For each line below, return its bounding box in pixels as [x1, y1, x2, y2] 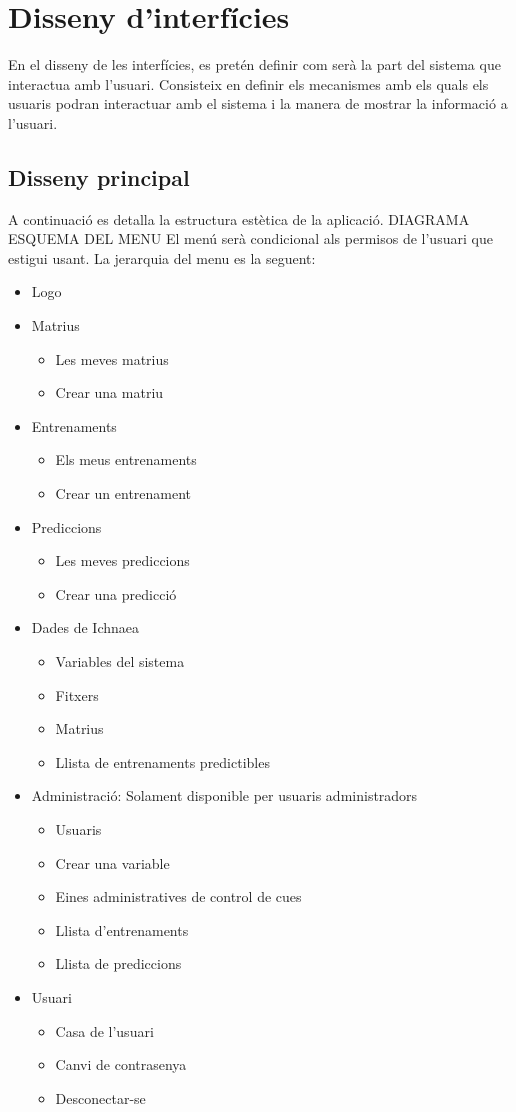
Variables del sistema [55, 651, 185, 672]
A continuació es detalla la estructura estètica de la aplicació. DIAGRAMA [8, 208, 470, 229]
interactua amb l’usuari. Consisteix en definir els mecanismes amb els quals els [8, 73, 489, 94]
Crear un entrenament [55, 483, 192, 504]
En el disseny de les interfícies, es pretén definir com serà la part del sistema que [8, 54, 501, 75]
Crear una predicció [55, 583, 177, 604]
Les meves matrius [55, 348, 169, 369]
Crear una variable [55, 852, 170, 873]
